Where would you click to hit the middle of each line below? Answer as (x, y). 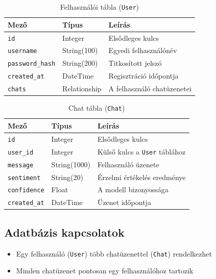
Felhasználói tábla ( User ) (99, 7)
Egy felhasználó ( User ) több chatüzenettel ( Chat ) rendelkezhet (114, 253)
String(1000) (71, 164)
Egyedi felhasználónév (143, 50)
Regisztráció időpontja (143, 76)
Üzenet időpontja (124, 202)
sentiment (24, 178)
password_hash (32, 64)
